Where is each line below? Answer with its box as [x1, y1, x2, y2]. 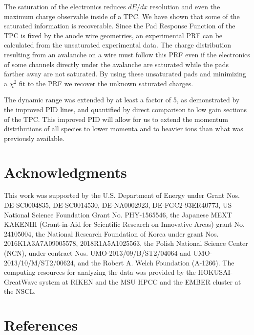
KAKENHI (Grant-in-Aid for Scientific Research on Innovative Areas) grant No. [4, 219, 245, 229]
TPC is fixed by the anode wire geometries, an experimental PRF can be [4, 30, 223, 40]
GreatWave [4, 276, 38, 287]
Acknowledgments [4, 162, 127, 182]
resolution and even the [149, 1, 220, 11]
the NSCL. [4, 286, 36, 296]
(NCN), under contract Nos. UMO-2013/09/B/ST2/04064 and [4, 248, 191, 258]
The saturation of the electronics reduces [4, 1, 126, 11]
